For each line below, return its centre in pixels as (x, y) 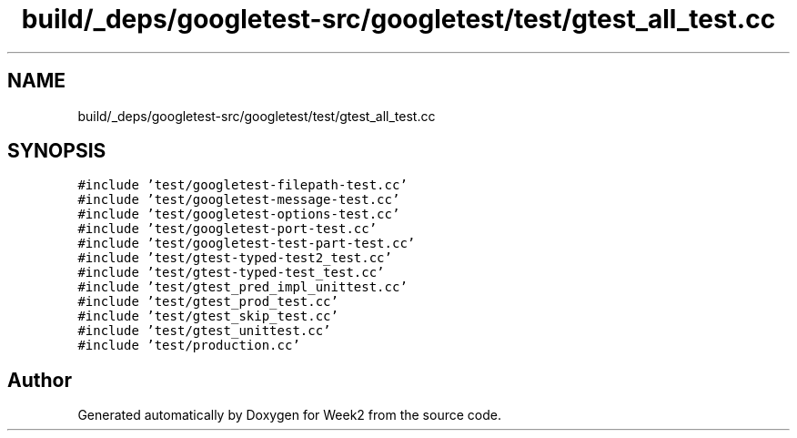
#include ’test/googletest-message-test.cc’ (239, 200)
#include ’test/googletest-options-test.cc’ (239, 214)
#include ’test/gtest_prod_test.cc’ (208, 302)
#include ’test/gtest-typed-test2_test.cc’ (235, 258)
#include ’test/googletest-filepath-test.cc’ (242, 185)
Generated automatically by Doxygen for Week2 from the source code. (289, 415)
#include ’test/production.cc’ (189, 346)
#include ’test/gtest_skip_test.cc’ (208, 316)
